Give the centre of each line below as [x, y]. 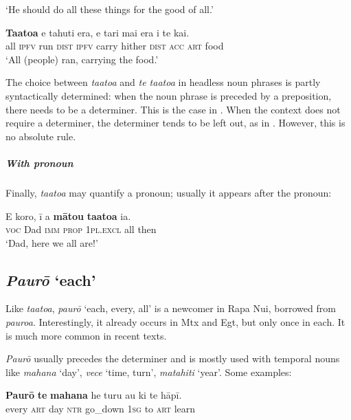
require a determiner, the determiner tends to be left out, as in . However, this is [175, 123]
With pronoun [39, 163]
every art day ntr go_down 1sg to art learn [101, 409]
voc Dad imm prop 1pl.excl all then [81, 229]
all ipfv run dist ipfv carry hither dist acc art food [115, 46]
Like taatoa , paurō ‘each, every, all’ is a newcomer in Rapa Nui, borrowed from [171, 308]
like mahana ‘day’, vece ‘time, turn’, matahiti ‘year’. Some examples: [149, 372]
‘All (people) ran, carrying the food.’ [82, 59]
